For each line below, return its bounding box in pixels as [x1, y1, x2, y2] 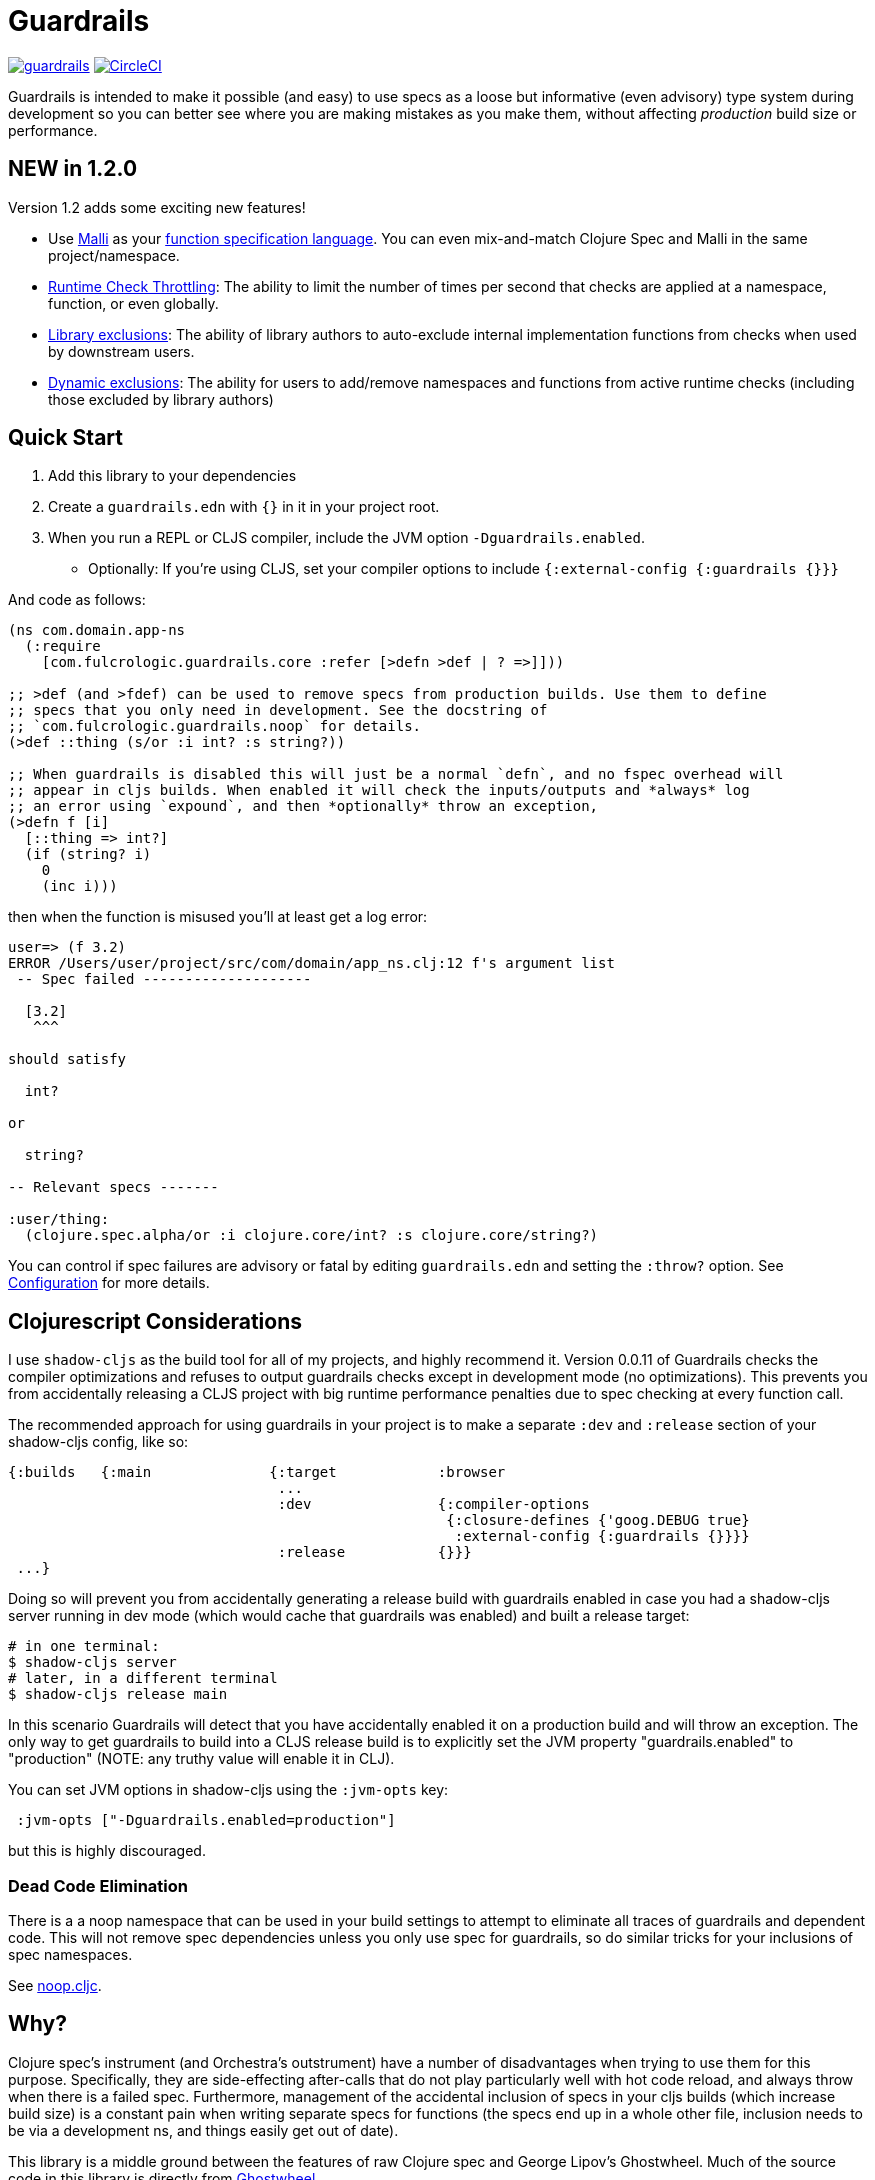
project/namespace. [48, 246, 180, 264]
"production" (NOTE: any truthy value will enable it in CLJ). [8, 1750, 395, 1768]
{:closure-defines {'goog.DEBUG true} [446, 1512, 750, 1529]
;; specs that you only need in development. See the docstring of [8, 702, 548, 719]
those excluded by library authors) [48, 390, 274, 408]
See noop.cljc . [8, 1977, 102, 1995]
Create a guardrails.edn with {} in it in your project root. [48, 498, 440, 516]
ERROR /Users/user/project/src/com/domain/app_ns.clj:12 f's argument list [8, 955, 615, 972]
